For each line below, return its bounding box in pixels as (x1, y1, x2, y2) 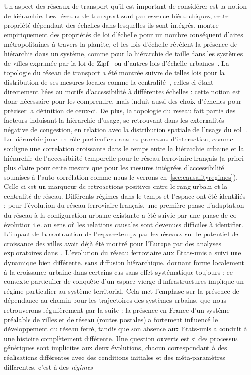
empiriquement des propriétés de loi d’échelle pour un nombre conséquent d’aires (4, 29, 243, 39)
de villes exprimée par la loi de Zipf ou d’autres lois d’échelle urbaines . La (4, 58, 229, 68)
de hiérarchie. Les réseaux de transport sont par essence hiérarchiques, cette (4, 10, 229, 20)
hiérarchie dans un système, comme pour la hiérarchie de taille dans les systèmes (4, 48, 243, 58)
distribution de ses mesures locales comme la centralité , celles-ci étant (4, 77, 214, 87)
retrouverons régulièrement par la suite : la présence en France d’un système (4, 305, 230, 314)
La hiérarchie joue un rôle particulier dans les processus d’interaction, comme (4, 134, 233, 144)
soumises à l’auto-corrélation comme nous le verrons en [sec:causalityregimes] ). (4, 172, 237, 182)
